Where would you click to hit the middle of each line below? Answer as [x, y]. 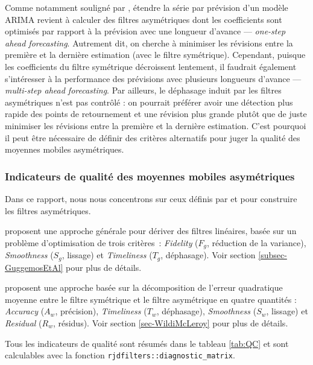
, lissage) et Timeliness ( [107, 255]
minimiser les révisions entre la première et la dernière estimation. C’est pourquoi [156, 125]
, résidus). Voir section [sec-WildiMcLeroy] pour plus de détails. [170, 323]
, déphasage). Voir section [208, 255]
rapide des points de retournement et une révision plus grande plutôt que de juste [156, 114]
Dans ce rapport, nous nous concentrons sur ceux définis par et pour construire [151, 198]
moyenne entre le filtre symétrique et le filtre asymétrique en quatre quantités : [151, 299]
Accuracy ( [25, 311]
